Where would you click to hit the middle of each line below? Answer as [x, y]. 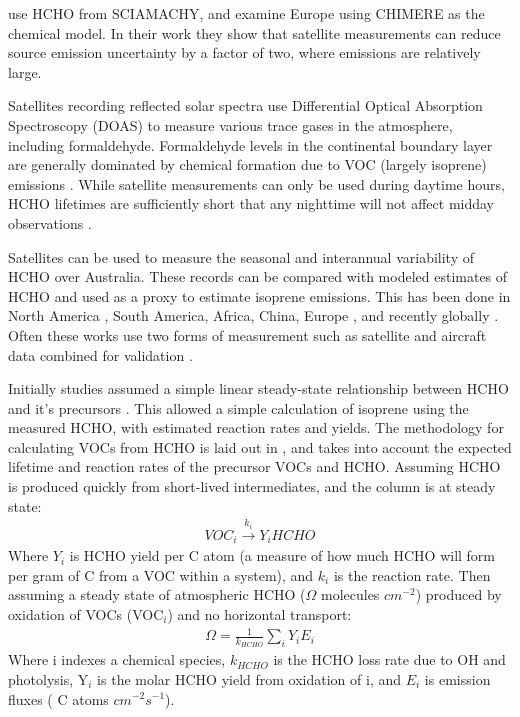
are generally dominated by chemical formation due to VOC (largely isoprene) [247, 164]
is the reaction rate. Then [412, 574]
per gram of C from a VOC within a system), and [161, 574]
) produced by [458, 594]
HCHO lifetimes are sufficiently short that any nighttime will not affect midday [251, 203]
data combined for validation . [100, 354]
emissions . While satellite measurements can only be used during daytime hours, [256, 183]
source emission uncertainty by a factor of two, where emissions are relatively [244, 52]
